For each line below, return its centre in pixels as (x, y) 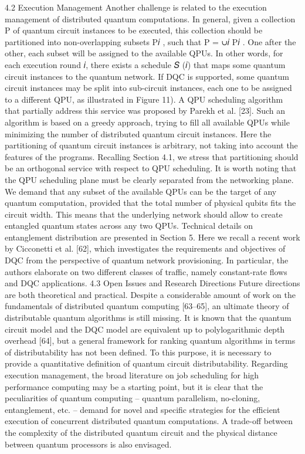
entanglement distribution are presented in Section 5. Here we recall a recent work (152, 237)
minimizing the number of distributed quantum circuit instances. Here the (138, 133)
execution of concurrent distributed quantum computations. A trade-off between (149, 421)
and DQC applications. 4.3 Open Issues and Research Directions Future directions (152, 283)
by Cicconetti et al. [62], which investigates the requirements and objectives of (145, 248)
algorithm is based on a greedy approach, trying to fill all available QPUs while (147, 122)
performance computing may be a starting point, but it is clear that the (134, 386)
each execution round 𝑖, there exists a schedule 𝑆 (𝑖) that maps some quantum (145, 64)
